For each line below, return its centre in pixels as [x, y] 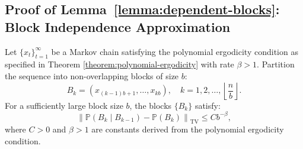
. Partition [276, 64]
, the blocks [151, 105]
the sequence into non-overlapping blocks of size [92, 75]
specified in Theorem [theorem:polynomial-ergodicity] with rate [119, 64]
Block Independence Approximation [118, 26]
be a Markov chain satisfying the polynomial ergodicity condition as [175, 51]
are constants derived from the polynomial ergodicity [188, 129]
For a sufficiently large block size [64, 105]
